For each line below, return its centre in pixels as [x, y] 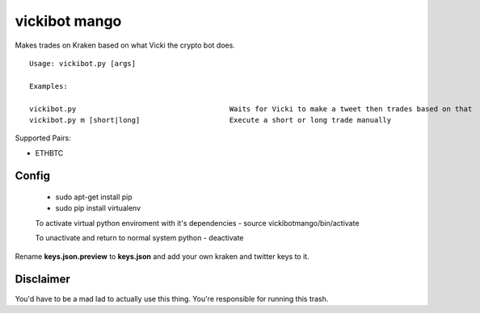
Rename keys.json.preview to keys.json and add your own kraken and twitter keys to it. [162, 256]
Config [32, 176]
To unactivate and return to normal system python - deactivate [139, 238]
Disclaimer [42, 280]
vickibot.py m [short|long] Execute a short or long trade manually [211, 120]
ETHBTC [49, 152]
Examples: [48, 86]
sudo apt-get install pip [94, 197]
